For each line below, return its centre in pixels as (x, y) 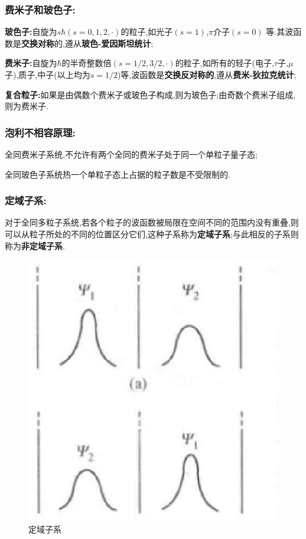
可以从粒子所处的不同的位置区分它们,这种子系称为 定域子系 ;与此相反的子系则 (152, 234)
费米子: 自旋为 (31, 63)
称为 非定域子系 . (35, 245)
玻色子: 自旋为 (31, 32)
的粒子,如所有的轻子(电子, (224, 63)
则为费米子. (27, 106)
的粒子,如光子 (147, 32)
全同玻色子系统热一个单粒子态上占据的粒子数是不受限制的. (118, 174)
